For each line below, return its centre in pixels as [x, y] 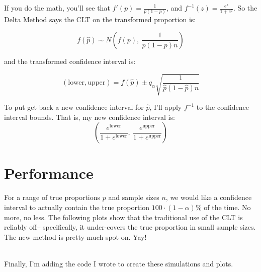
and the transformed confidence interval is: [70, 61]
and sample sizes [134, 197]
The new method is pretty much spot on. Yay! [75, 236]
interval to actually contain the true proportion [77, 207]
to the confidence [223, 107]
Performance [49, 173]
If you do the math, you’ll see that [57, 8]
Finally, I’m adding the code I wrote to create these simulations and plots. [119, 263]
